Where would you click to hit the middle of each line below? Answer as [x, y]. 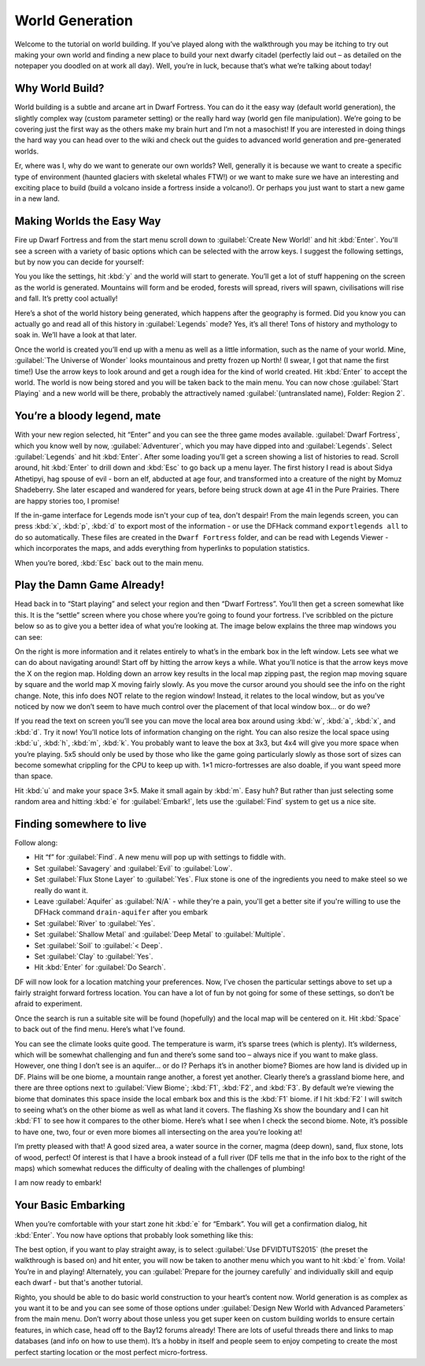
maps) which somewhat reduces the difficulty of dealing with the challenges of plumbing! [160, 1168]
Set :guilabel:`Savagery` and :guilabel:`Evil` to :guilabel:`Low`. [133, 868]
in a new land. [37, 199]
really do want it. [61, 890]
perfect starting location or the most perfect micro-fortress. [111, 1352]
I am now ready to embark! [58, 1183]
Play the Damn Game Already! [89, 585]
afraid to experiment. [48, 1004]
